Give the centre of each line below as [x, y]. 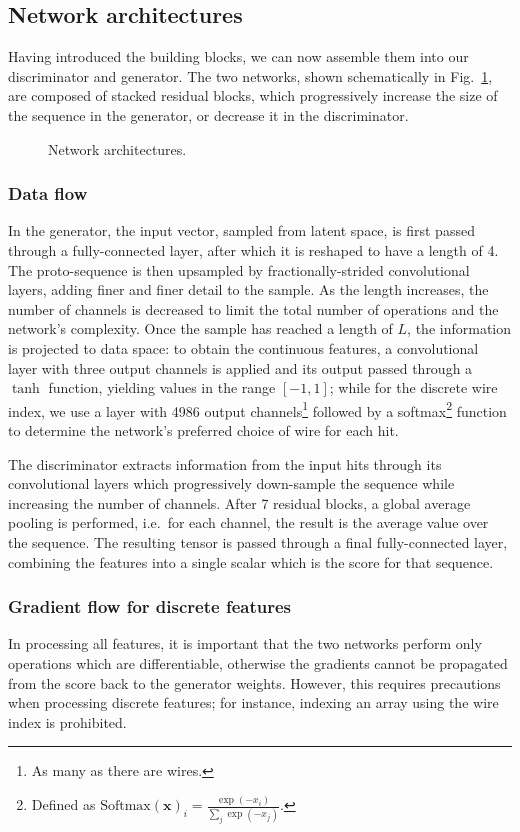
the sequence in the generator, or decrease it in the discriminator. [208, 114]
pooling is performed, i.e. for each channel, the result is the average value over [248, 522]
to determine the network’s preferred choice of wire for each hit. [203, 429]
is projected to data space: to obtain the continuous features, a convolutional [243, 347]
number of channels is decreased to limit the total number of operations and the [253, 308]
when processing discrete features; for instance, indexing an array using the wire [253, 702]
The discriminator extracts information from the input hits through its [225, 463]
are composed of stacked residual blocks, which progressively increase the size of [253, 95]
